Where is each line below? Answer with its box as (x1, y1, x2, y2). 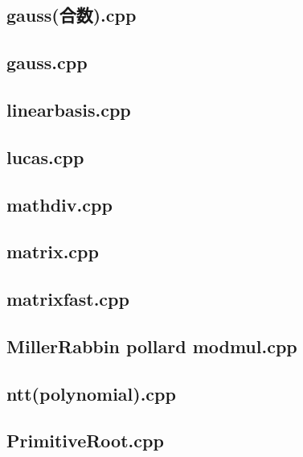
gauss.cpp (6, 50, 88, 75)
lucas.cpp (6, 144, 84, 169)
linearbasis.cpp (6, 97, 131, 121)
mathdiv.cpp (6, 191, 113, 216)
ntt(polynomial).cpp (6, 381, 176, 406)
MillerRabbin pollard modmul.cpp (6, 333, 297, 358)
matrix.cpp (6, 239, 99, 264)
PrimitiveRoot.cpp (6, 428, 164, 453)
